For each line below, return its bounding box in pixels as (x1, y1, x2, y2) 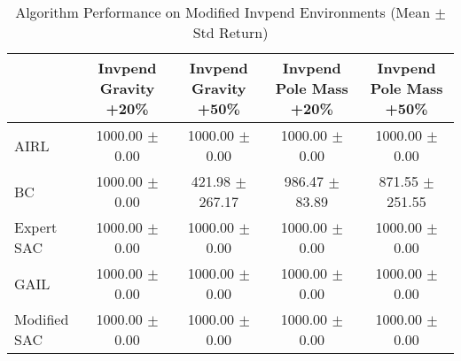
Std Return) (192, 22, 269, 42)
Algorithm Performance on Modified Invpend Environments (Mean (15, 2, 431, 22)
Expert (14, 217, 58, 237)
